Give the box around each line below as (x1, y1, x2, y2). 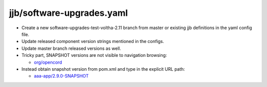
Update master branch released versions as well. (21, 45, 121, 51)
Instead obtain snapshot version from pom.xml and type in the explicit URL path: (21, 66, 185, 72)
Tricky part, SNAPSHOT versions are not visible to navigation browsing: (21, 52, 167, 58)
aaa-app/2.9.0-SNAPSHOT (34, 73, 89, 79)
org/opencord (34, 59, 62, 65)
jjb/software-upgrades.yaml (9, 7, 128, 18)
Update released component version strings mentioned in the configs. (21, 39, 164, 44)
